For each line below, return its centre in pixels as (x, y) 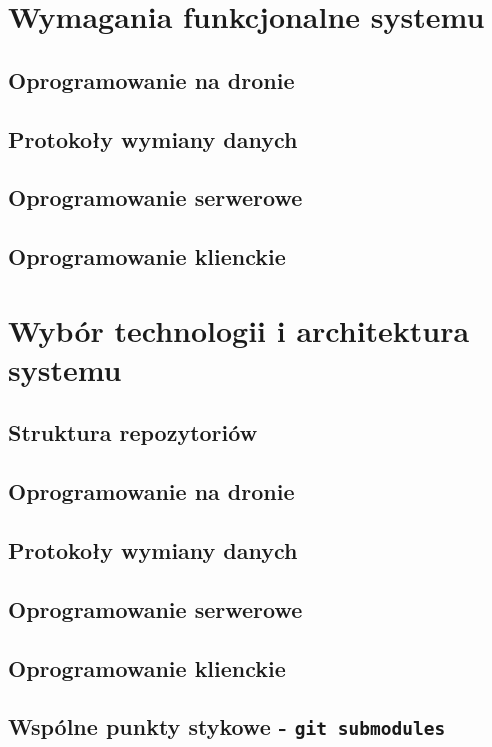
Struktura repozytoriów (133, 432)
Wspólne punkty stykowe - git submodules (227, 726)
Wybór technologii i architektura (239, 329)
